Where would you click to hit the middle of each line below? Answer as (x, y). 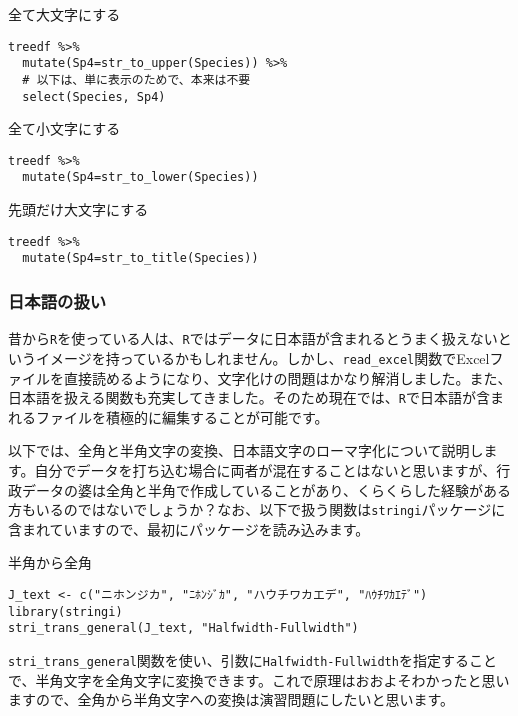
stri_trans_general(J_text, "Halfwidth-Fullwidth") (183, 628)
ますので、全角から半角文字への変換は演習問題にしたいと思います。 (231, 699)
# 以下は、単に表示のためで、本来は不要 (136, 79)
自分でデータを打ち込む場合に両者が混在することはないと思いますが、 (265, 470)
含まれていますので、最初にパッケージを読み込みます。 (189, 528)
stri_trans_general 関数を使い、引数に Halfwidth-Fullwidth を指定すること (252, 660)
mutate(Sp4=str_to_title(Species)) (140, 258)
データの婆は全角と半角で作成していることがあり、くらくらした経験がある (266, 489)
